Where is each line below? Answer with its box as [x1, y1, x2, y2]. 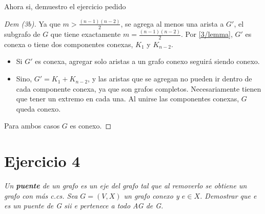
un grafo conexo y [124, 190, 179, 201]
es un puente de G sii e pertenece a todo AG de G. [4, 200, 164, 211]
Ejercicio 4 [4, 151, 80, 172]
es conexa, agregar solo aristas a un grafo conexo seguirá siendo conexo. [35, 56, 260, 67]
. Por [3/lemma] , [180, 29, 233, 39]
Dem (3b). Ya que [4, 18, 60, 29]
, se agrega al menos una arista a [120, 18, 224, 29]
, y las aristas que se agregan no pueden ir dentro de [88, 73, 252, 84]
